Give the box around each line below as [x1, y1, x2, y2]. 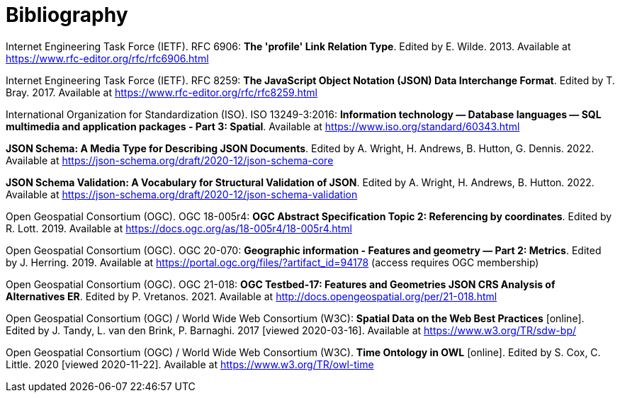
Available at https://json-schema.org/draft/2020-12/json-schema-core [6, 154, 334, 166]
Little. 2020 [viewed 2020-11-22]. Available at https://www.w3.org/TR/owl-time [6, 358, 374, 370]
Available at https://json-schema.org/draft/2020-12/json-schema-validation [6, 188, 358, 200]
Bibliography [6, 3, 128, 27]
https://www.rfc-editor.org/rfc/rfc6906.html [6, 52, 209, 64]
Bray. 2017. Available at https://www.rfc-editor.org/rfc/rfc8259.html [6, 86, 317, 98]
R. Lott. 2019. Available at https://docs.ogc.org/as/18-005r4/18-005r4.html [6, 222, 352, 234]
